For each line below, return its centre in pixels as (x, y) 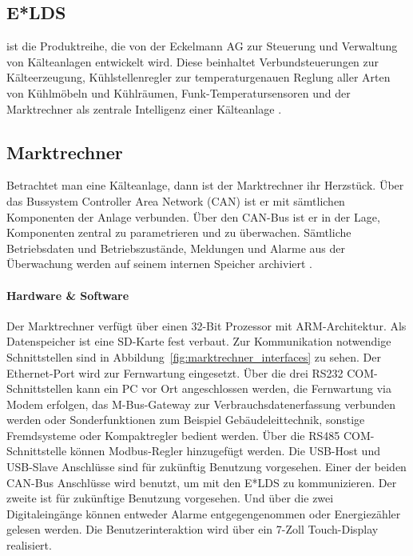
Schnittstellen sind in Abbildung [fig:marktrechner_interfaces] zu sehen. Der (194, 356)
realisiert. (29, 545)
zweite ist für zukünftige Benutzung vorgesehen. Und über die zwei (170, 498)
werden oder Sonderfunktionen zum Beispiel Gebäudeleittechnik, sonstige (186, 420)
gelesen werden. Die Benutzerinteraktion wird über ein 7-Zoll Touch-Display (193, 529)
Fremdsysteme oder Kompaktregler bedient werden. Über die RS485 (173, 435)
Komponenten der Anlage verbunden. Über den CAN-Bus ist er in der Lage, (193, 216)
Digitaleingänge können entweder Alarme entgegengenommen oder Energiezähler (204, 513)
